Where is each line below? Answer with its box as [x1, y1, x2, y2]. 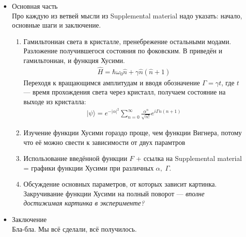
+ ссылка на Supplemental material [136, 153, 242, 163]
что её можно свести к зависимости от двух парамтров [23, 137, 185, 147]
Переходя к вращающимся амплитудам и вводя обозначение [23, 77, 200, 87]
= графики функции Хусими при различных [23, 162, 154, 173]
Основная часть [12, 1, 58, 11]
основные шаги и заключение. [12, 20, 101, 30]
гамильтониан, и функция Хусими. [23, 55, 125, 65]
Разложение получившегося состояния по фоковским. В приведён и [23, 46, 223, 56]
